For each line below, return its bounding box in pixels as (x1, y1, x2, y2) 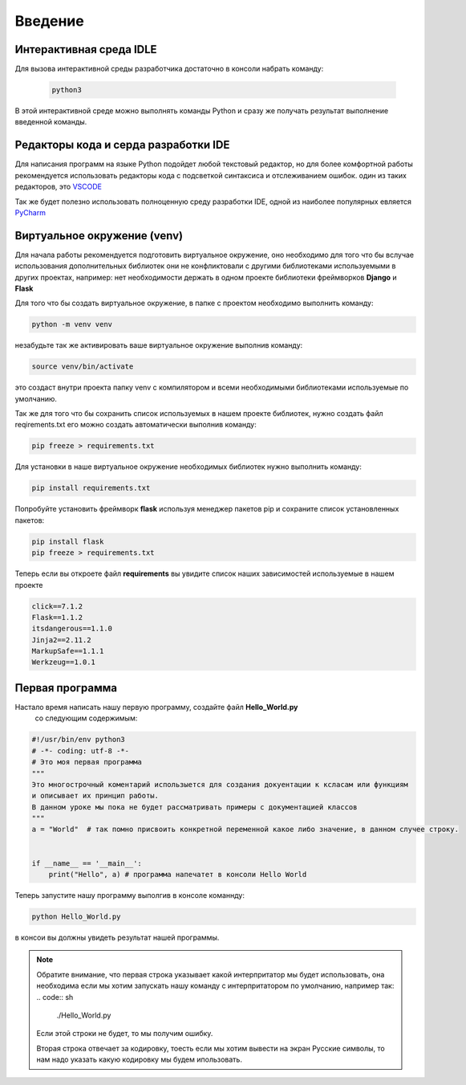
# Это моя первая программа (31, 757, 142, 767)
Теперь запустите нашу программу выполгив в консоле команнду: (14, 891, 245, 900)
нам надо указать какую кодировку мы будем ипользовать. (36, 1054, 242, 1064)
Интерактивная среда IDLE (14, 43, 157, 56)
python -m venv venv (31, 320, 112, 329)
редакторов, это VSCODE (14, 182, 103, 192)
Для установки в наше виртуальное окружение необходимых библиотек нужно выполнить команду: (14, 462, 363, 471)
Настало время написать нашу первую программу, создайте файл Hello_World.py (14, 702, 298, 712)
